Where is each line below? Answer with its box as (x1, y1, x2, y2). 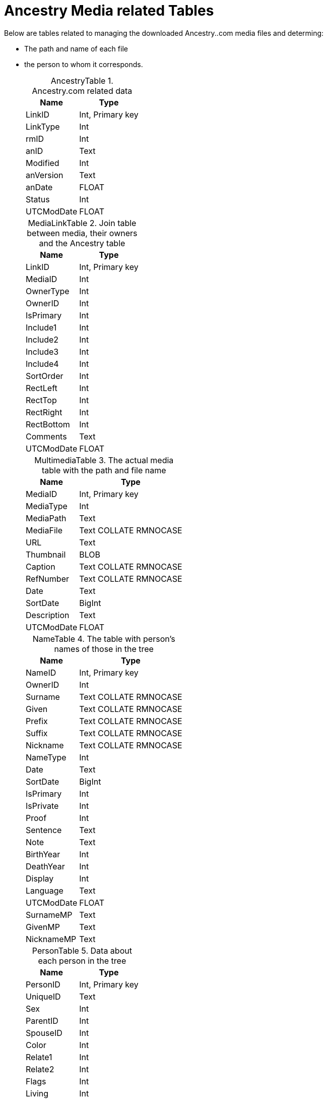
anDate (26, 182, 53, 192)
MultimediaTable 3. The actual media (34, 455, 174, 465)
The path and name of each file (24, 44, 128, 53)
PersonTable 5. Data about (32, 945, 132, 956)
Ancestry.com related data (32, 85, 133, 96)
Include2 (26, 334, 59, 345)
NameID (26, 667, 56, 678)
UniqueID (26, 991, 61, 1002)
